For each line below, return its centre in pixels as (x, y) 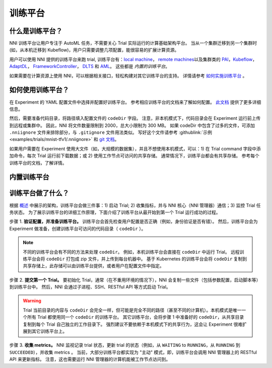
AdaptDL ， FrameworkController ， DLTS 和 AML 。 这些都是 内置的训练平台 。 (89, 66)
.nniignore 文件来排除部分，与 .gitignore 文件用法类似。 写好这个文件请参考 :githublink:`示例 (111, 132)
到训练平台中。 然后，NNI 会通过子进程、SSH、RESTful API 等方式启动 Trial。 (90, 287)
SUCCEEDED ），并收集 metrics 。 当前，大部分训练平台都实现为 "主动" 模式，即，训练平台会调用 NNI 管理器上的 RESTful (133, 352)
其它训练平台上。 (49, 331)
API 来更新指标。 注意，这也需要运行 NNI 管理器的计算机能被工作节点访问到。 (90, 359)
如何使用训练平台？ (39, 90)
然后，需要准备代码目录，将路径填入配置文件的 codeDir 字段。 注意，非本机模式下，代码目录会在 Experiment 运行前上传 (135, 118)
